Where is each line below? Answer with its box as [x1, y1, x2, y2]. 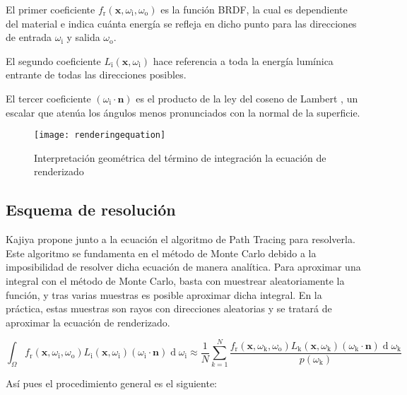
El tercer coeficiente [6, 90, 91, 105]
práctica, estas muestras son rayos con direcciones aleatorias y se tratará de [6, 301, 332, 316]
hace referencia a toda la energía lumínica [153, 53, 334, 68]
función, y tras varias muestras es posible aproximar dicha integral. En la [6, 287, 322, 302]
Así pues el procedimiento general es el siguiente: [6, 376, 218, 391]
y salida [66, 30, 100, 45]
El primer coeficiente [6, 2, 95, 16]
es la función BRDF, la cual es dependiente [160, 2, 348, 16]
